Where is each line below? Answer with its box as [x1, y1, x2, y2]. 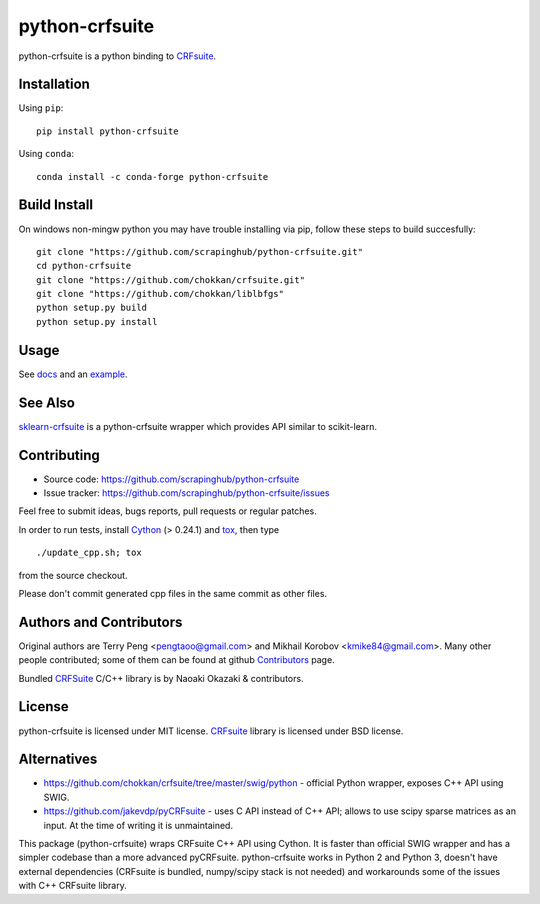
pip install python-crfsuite [36, 125, 179, 137]
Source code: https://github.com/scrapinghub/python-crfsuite [43, 473, 300, 485]
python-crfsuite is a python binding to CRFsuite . [18, 50, 217, 62]
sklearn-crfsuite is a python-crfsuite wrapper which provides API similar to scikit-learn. [18, 420, 377, 432]
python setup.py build [36, 302, 148, 314]
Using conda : [18, 148, 75, 160]
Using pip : [18, 102, 64, 114]
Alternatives [18, 751, 98, 768]
